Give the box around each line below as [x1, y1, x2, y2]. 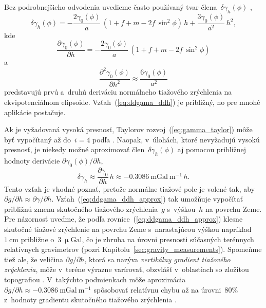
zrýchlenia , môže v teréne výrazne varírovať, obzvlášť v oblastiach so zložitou [4, 264, 249, 275]
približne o [21, 233, 54, 244]
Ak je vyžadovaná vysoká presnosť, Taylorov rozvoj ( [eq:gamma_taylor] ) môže [4, 124, 253, 135]
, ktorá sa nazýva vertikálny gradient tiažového [84, 253, 231, 264]
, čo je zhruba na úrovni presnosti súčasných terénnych [82, 233, 254, 244]
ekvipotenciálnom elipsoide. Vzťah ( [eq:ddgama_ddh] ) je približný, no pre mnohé [4, 96, 260, 107]
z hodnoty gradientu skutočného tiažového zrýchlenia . [4, 294, 177, 305]
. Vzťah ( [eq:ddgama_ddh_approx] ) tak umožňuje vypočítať [51, 193, 243, 204]
